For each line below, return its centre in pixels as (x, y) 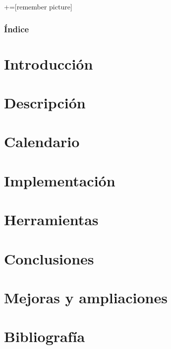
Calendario (42, 141)
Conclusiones (49, 258)
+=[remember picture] (38, 6)
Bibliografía (45, 336)
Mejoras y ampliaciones (86, 297)
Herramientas (51, 219)
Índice (17, 29)
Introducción (49, 63)
